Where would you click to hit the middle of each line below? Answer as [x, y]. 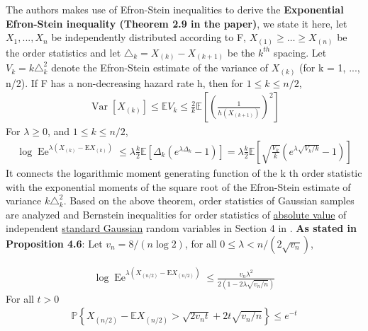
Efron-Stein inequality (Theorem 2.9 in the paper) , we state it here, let [177, 23]
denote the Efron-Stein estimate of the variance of [160, 68]
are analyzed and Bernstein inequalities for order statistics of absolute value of [176, 214]
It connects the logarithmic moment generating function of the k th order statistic [184, 172]
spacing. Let [300, 52]
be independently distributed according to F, [149, 37]
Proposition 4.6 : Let [54, 243]
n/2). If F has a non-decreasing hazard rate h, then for [124, 82]
